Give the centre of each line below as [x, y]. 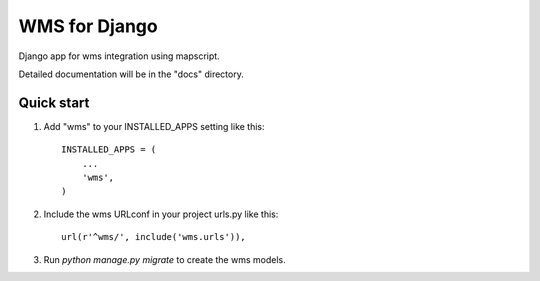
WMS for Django [88, 26]
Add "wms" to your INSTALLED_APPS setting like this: [154, 126]
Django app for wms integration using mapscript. [119, 56]
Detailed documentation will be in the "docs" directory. [131, 74]
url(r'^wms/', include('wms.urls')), [154, 237]
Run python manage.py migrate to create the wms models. [164, 259]
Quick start [54, 102]
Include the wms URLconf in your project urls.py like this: [161, 214]
